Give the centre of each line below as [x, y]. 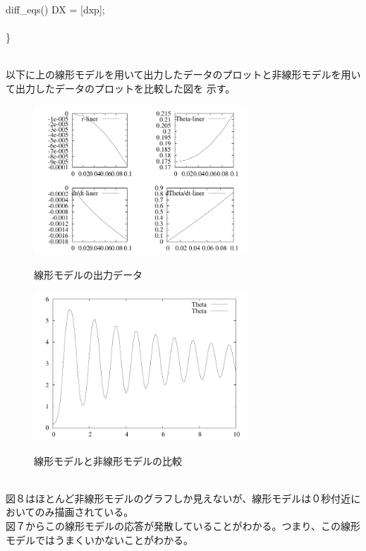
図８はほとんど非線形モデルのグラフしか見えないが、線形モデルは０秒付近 [178, 498]
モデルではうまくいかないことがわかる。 [99, 539]
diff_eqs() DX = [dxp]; [55, 9]
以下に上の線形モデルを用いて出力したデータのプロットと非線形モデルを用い [183, 74]
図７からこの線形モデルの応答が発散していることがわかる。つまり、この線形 [183, 526]
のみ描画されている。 [84, 512]
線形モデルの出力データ [88, 274]
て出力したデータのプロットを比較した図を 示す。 [121, 88]
